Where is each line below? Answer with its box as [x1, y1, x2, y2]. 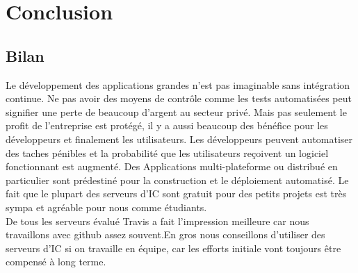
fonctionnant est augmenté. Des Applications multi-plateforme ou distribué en [6, 159, 338, 174]
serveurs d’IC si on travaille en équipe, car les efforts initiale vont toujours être [6, 240, 341, 255]
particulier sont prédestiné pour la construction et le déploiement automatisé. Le [6, 172, 349, 187]
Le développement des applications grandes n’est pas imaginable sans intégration [6, 77, 350, 92]
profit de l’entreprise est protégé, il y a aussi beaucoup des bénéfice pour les [6, 118, 328, 133]
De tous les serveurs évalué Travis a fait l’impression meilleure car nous [6, 213, 309, 228]
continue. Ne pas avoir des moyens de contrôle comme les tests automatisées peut [6, 91, 352, 106]
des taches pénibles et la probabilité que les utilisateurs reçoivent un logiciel [6, 145, 329, 160]
